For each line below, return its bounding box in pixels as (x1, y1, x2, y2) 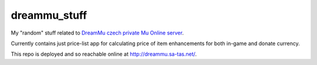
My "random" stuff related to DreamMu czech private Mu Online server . (11, 29, 184, 36)
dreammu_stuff (11, 9, 87, 22)
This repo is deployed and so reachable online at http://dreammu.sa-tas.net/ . (11, 50, 197, 58)
